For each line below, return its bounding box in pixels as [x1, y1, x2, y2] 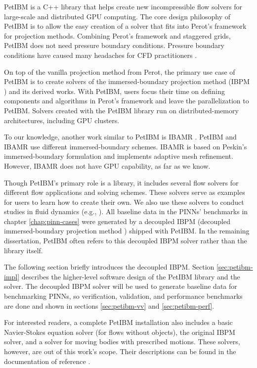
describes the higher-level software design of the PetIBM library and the [21, 271, 240, 281]
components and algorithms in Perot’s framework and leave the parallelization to [4, 95, 249, 106]
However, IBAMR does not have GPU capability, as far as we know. [4, 160, 211, 171]
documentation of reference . [4, 356, 90, 366]
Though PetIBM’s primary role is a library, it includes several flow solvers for [4, 177, 239, 187]
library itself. [4, 245, 43, 255]
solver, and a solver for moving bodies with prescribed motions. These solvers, [4, 336, 240, 347]
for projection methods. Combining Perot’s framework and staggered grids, [4, 30, 231, 41]
